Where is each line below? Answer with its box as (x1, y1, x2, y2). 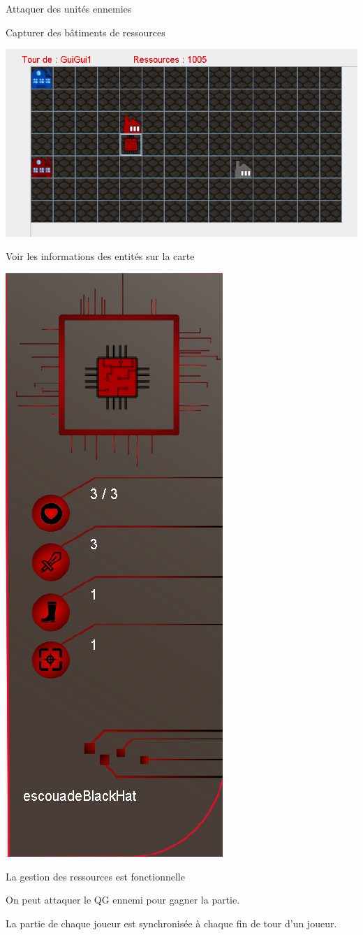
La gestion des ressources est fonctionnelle (6, 869, 185, 883)
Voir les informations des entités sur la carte (6, 249, 195, 263)
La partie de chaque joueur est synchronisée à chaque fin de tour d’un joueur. (6, 915, 337, 930)
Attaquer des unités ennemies (6, 1, 132, 15)
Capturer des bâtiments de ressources (6, 24, 165, 39)
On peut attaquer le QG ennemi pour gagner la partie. (6, 892, 240, 907)
